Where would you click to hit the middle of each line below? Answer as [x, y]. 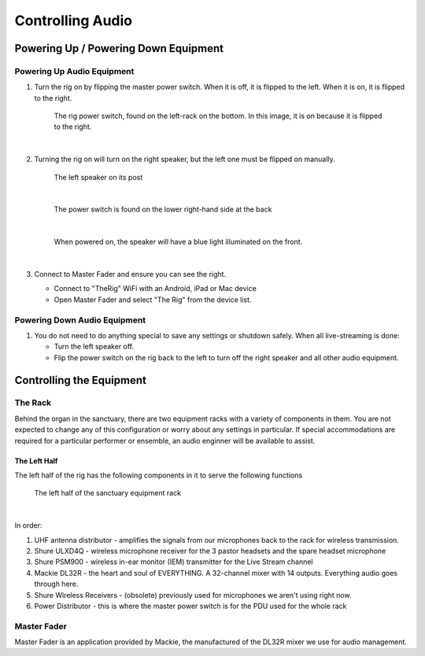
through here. [56, 584]
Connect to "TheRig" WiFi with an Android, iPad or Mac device [155, 289]
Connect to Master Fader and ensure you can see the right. [130, 274]
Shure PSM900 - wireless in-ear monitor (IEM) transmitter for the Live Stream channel [174, 562]
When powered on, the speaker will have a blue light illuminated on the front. [178, 242]
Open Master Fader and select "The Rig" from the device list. [153, 300]
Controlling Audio [74, 20]
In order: [28, 525]
